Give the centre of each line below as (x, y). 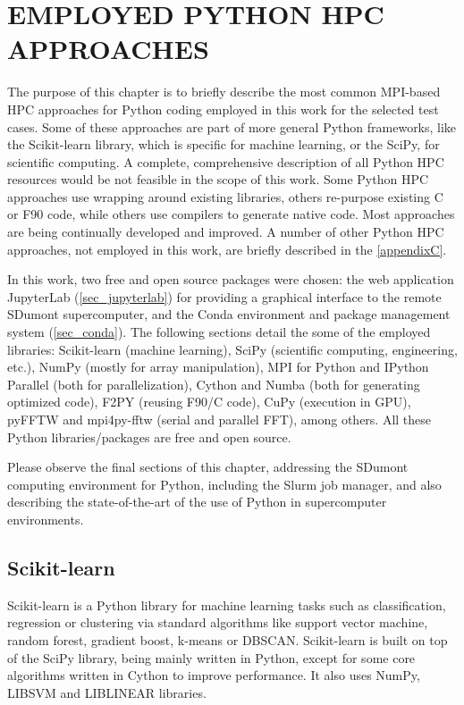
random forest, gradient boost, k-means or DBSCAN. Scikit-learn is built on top (228, 639)
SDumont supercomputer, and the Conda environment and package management (229, 314)
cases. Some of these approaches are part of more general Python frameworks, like (232, 126)
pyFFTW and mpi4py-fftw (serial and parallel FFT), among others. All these (219, 419)
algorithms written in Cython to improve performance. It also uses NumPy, (214, 675)
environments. (46, 519)
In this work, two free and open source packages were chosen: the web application (231, 279)
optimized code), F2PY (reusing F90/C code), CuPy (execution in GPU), (209, 402)
